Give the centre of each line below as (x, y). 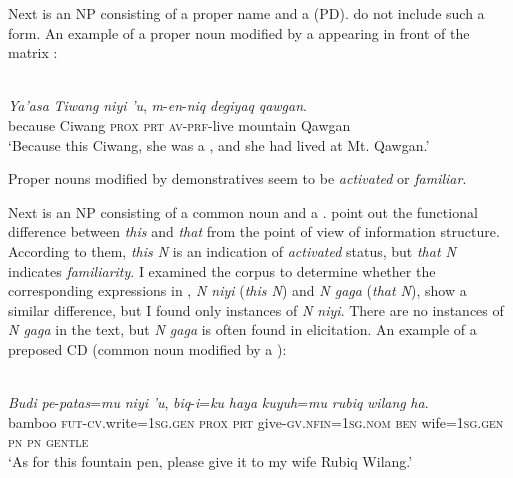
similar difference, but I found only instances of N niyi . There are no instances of (256, 309)
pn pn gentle (48, 441)
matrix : (33, 52)
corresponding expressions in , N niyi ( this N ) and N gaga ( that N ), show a (237, 290)
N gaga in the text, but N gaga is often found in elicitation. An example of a (242, 329)
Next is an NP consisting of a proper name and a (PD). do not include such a (246, 13)
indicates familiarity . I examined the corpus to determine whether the (222, 270)
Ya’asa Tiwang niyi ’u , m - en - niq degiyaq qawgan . (157, 105)
